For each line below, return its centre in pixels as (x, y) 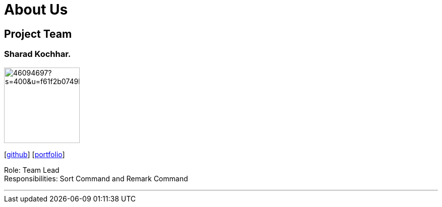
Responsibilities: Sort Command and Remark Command (96, 178)
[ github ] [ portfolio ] (35, 154)
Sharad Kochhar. (38, 54)
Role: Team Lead (32, 170)
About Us (36, 10)
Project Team (38, 34)
